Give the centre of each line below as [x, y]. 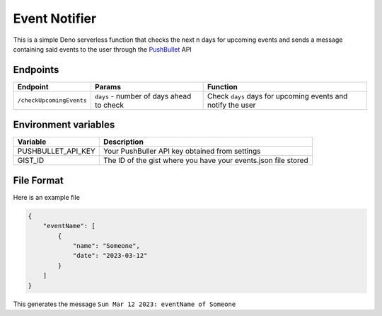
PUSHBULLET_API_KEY [56, 151]
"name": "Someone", [106, 246]
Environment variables [64, 125]
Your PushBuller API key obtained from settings [182, 151]
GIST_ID [31, 161]
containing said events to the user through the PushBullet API [103, 49]
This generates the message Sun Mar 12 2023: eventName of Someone [125, 304]
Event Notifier [55, 18]
